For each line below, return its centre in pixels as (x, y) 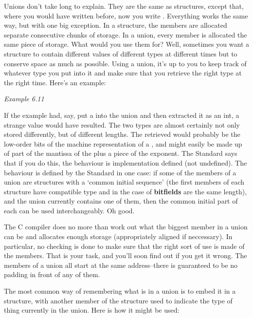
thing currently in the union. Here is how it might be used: (92, 310)
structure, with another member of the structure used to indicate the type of (118, 300)
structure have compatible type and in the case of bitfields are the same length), (126, 191)
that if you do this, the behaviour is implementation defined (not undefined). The (126, 162)
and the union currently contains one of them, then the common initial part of (121, 201)
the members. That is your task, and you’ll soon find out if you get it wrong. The (126, 255)
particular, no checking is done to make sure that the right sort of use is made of (124, 246)
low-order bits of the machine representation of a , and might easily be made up (123, 143)
